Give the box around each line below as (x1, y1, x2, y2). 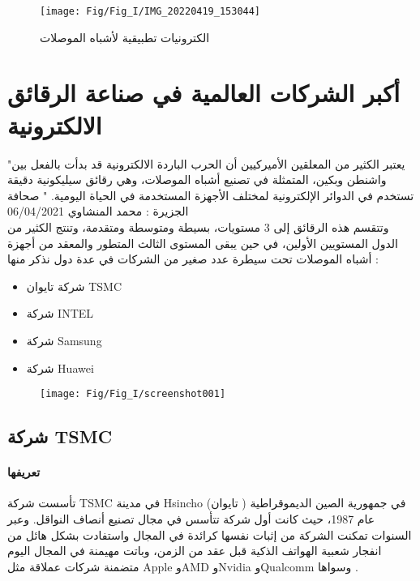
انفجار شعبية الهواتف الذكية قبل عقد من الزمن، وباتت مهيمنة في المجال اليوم (7, 542, 382, 559)
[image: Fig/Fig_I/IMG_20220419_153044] (40, 6, 261, 17)
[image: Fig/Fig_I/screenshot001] (40, 388, 226, 400)
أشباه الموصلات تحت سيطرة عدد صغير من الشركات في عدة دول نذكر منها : (7, 250, 379, 267)
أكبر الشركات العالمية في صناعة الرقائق (7, 76, 401, 109)
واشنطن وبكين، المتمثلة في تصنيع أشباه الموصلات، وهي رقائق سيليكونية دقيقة (7, 171, 387, 188)
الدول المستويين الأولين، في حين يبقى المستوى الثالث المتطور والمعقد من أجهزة (7, 234, 398, 251)
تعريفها (7, 464, 41, 481)
